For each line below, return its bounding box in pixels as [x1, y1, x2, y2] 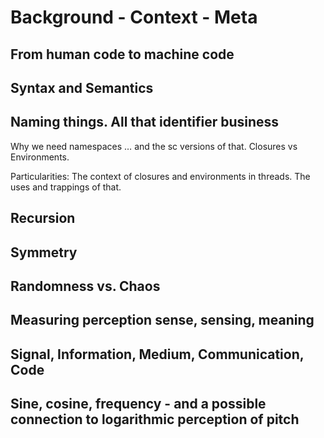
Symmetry [10, 244, 78, 261]
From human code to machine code [10, 46, 235, 63]
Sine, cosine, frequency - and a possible [10, 396, 267, 413]
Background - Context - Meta [10, 6, 258, 29]
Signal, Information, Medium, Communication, [10, 346, 305, 363]
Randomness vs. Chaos [10, 277, 161, 295]
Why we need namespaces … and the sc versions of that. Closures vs [10, 140, 298, 152]
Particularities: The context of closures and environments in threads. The [10, 170, 311, 182]
